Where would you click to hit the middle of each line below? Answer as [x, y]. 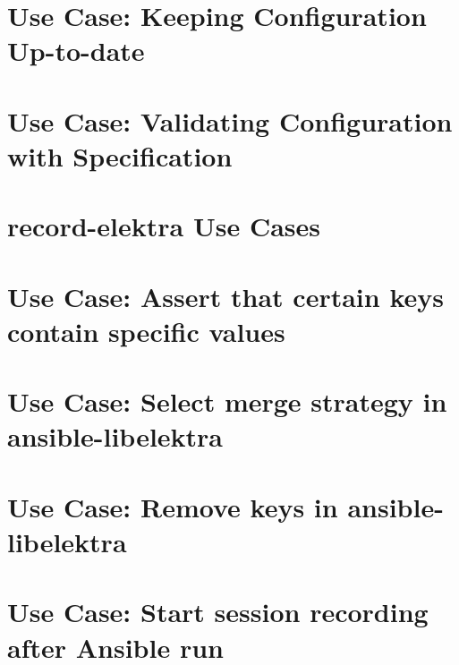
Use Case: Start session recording [218, 612]
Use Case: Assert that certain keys [225, 296]
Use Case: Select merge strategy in [227, 401]
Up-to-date [76, 51]
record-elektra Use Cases [164, 226]
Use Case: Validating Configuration [230, 120]
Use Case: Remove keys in [173, 506]
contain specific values [146, 331]
